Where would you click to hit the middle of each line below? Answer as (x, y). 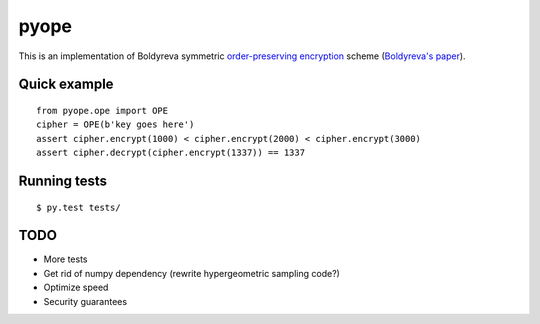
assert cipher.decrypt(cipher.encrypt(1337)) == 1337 (170, 153)
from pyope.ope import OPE (102, 110)
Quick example (66, 84)
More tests (66, 259)
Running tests (63, 180)
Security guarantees (85, 301)
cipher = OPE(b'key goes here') (115, 124)
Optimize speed (76, 287)
